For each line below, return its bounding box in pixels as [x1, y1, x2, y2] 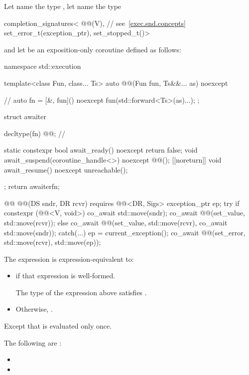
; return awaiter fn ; [4, 181, 60, 191]
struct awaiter [4, 111, 46, 122]
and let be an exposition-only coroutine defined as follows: [4, 44, 181, 54]
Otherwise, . [15, 304, 53, 314]
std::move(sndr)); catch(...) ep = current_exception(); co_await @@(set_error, [4, 227, 246, 237]
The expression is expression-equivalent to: [4, 253, 134, 264]
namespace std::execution [4, 61, 81, 71]
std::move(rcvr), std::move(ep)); [4, 237, 101, 247]
